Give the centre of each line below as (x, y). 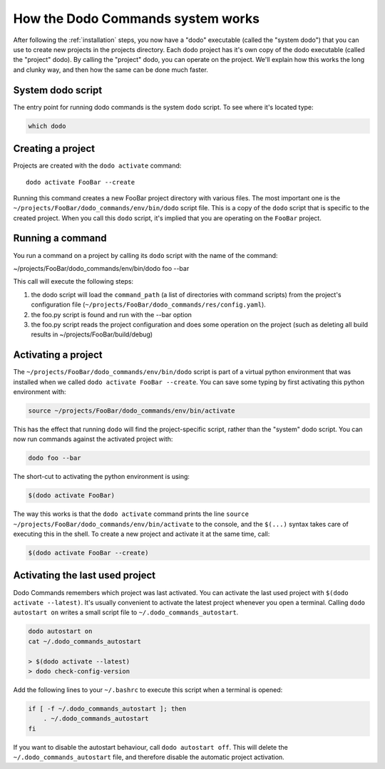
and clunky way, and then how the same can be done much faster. (111, 69)
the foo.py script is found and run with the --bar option (112, 314)
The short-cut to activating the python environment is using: (102, 477)
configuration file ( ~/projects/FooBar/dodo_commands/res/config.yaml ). (149, 305)
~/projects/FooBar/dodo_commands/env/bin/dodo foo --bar (101, 268)
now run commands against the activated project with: (93, 439)
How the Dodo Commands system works (137, 19)
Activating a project (58, 355)
